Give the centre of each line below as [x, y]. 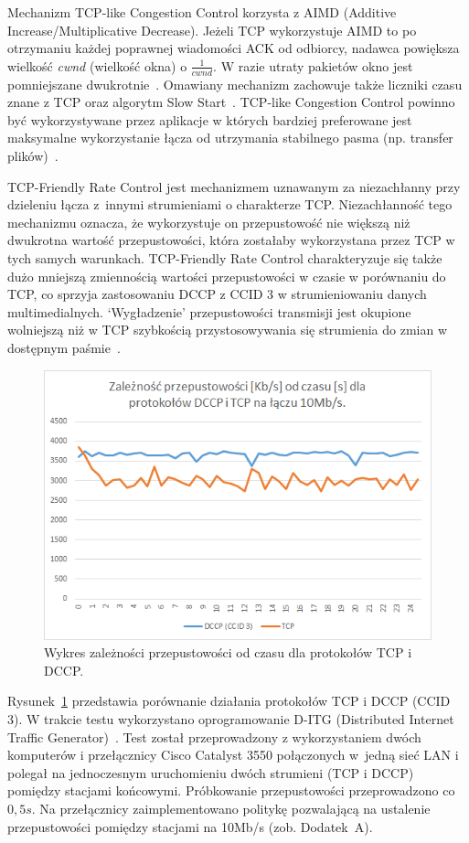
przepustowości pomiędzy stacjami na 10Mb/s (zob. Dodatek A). [190, 826]
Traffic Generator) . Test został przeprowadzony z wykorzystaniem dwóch [214, 736]
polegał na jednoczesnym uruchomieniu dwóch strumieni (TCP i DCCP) [211, 772]
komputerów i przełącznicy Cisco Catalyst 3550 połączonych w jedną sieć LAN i [233, 755]
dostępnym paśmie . [64, 347]
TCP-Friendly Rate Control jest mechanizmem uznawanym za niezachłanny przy [234, 186]
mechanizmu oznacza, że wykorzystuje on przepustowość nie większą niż [209, 222]
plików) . [33, 155]
